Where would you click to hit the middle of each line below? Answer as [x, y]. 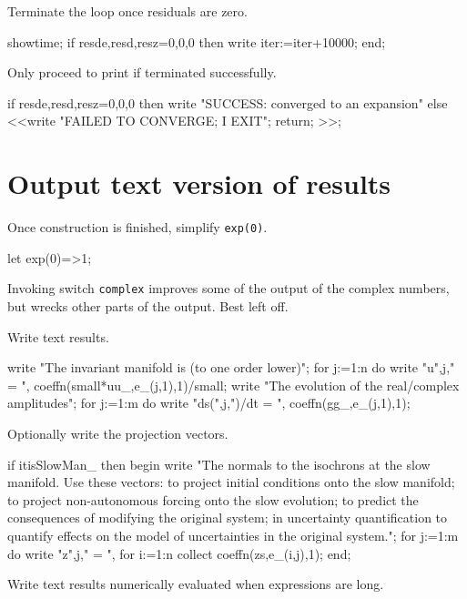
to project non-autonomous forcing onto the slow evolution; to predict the [213, 499]
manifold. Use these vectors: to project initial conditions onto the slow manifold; [231, 482]
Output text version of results [199, 183]
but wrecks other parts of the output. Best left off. [148, 306]
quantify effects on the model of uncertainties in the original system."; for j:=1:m [233, 535]
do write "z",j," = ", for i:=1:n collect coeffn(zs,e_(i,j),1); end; [179, 553]
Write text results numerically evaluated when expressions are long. [196, 584]
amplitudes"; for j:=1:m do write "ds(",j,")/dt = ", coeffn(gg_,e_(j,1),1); [209, 403]
